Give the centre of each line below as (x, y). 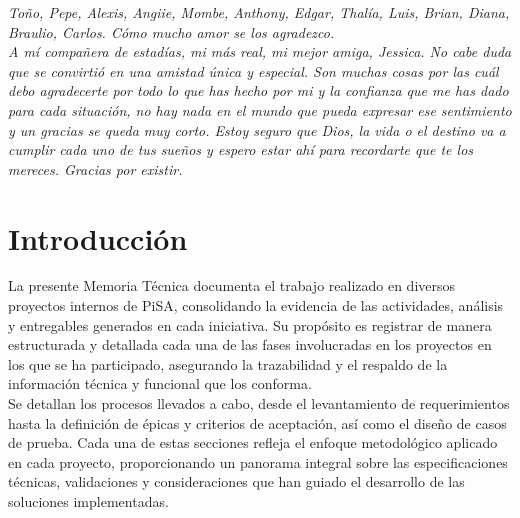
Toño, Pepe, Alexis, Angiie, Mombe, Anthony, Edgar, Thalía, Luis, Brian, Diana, (259, 12)
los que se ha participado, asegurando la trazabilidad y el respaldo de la (228, 363)
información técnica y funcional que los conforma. (160, 383)
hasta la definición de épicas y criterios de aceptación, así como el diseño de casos (257, 422)
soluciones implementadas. (88, 501)
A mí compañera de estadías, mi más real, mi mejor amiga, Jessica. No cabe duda (260, 51)
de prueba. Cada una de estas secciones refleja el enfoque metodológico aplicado (253, 442)
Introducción (98, 237)
